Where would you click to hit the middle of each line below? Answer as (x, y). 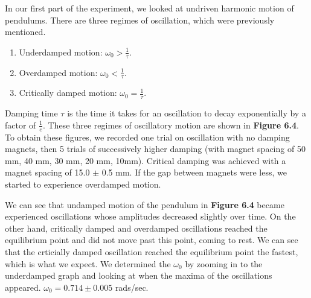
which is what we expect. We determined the (88, 263)
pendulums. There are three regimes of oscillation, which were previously (140, 20)
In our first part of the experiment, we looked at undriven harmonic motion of (149, 8)
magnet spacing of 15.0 (47, 172)
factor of (21, 125)
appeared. (23, 287)
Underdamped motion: (61, 52)
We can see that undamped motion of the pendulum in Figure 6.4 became (145, 204)
